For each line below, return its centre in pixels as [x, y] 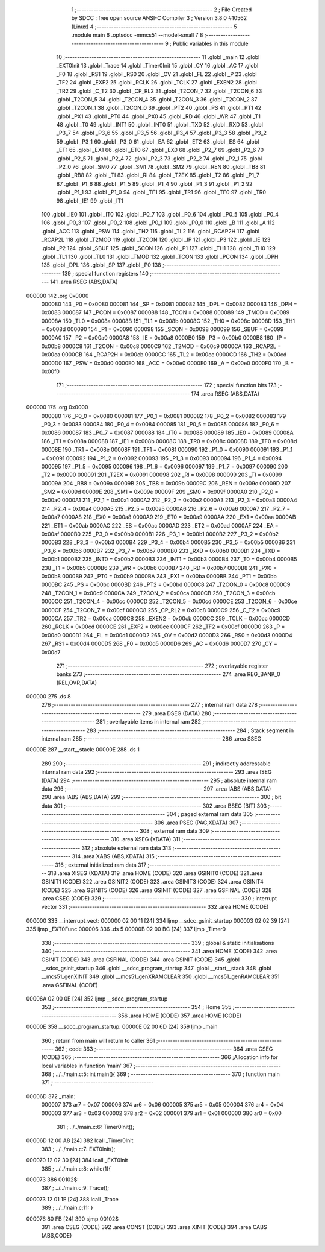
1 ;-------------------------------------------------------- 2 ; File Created [162, 10]
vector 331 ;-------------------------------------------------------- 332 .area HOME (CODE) [155, 907]
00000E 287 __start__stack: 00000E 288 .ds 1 [83, 750]
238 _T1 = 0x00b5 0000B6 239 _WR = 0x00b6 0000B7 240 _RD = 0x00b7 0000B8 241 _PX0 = [159, 568]
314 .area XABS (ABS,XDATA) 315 [113, 856]
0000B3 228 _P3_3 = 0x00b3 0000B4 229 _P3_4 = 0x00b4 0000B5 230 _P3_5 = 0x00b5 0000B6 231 [168, 542]
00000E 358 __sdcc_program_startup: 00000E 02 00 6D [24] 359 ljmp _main [122, 1027]
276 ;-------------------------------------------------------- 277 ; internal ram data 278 [150, 705]
